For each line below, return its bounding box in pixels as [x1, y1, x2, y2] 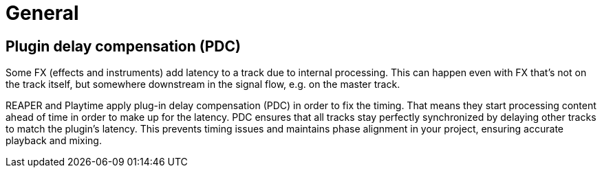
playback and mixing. [6, 135, 102, 147]
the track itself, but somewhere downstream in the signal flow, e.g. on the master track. [6, 78, 400, 91]
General [6, 1, 79, 25]
